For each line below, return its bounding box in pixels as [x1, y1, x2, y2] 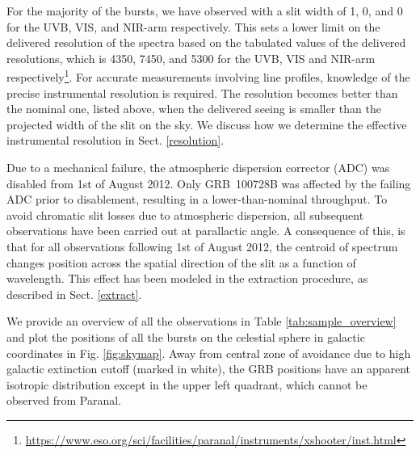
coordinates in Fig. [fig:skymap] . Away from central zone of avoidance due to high [6, 344, 411, 361]
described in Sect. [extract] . [6, 285, 142, 302]
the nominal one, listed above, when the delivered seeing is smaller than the [6, 100, 381, 117]
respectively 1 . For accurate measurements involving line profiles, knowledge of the [6, 66, 410, 86]
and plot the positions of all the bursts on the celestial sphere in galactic [6, 328, 365, 345]
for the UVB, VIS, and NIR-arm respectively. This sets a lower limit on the [6, 18, 380, 35]
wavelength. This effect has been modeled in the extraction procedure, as [6, 270, 368, 287]
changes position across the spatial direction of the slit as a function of [6, 254, 356, 271]
